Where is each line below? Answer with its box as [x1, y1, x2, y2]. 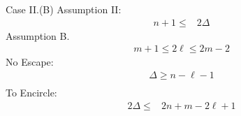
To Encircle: [6, 85, 57, 99]
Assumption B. [6, 28, 70, 43]
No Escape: [6, 55, 54, 69]
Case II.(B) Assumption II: [6, 2, 122, 16]
